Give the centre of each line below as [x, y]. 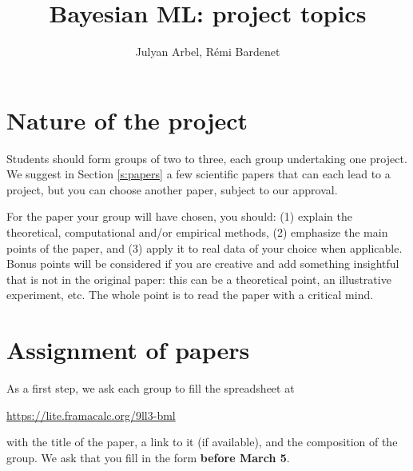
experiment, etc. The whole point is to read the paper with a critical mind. [190, 295]
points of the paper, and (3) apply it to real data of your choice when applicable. [205, 247]
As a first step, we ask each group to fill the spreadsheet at [151, 388]
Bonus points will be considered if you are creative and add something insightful [203, 263]
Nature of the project [127, 120]
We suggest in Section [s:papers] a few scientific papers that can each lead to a [199, 174]
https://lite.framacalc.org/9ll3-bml [91, 415]
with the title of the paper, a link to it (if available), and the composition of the [202, 442]
